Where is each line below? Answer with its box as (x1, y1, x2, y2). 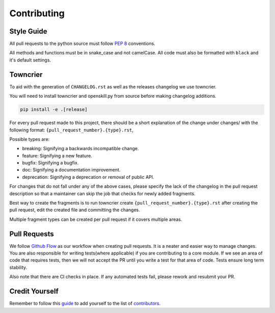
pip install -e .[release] (20, 107, 88, 112)
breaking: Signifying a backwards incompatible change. (22, 146, 139, 152)
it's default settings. (9, 56, 51, 63)
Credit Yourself (9, 287, 59, 296)
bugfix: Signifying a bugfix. (22, 160, 79, 166)
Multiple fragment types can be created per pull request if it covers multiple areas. (9, 216, 182, 222)
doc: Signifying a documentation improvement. (22, 167, 121, 173)
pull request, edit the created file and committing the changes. (9, 207, 140, 213)
